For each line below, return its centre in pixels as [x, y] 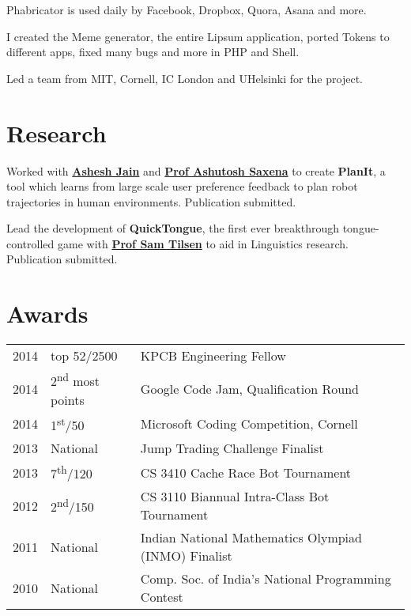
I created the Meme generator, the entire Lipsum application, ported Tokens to [198, 36]
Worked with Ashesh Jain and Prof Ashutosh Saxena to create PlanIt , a [196, 170]
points [68, 399]
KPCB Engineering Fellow [213, 356]
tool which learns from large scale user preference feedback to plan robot [182, 186]
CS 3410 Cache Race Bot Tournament [246, 472]
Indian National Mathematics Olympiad [251, 538]
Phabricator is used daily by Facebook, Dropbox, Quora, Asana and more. [187, 9]
